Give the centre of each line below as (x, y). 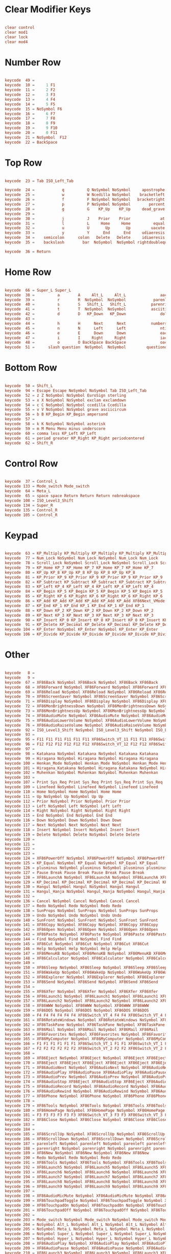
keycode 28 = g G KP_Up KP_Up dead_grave (85, 209)
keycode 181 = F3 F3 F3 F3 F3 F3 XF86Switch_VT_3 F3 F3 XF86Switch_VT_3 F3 (87, 1115)
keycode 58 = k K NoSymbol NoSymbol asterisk (55, 424)
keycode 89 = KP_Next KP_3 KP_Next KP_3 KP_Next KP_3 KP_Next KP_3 (79, 615)
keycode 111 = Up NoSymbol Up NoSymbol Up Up (54, 796)
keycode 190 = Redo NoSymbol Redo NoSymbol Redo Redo (63, 1158)
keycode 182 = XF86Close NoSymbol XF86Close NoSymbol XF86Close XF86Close (86, 1120)
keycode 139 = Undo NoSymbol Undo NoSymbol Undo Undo (63, 915)
